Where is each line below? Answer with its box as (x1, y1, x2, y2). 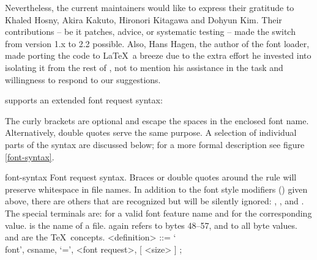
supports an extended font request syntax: (5, 94, 163, 106)
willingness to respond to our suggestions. (5, 73, 161, 86)
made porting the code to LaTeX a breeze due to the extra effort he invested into (5, 49, 311, 62)
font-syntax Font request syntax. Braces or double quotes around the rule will (5, 171, 297, 184)
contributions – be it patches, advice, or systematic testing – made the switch (5, 25, 296, 38)
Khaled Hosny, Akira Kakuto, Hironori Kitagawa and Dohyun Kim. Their (5, 13, 282, 26)
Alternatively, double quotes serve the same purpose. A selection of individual (5, 126, 297, 139)
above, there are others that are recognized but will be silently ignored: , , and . (5, 195, 304, 207)
